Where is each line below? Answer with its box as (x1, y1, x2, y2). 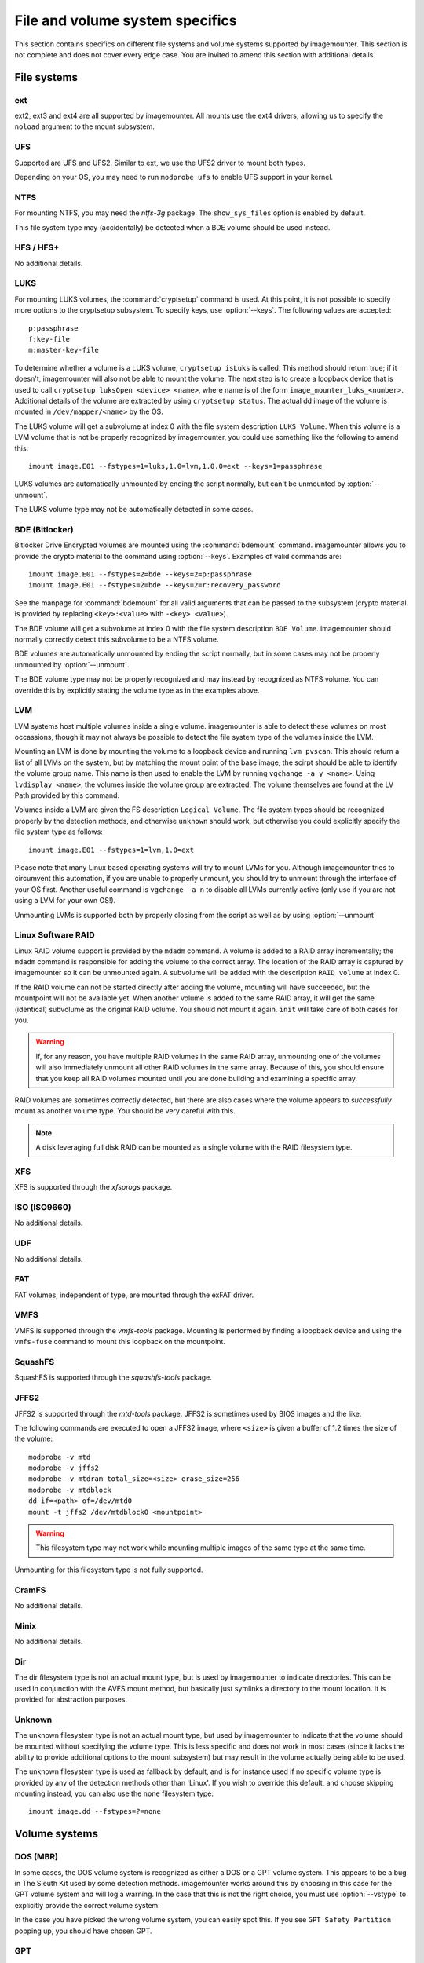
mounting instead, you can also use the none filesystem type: (14, 1789, 214, 1798)
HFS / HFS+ (14, 242, 60, 253)
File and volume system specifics (14, 12, 237, 29)
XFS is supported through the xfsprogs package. (14, 1183, 173, 1192)
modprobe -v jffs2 (28, 1464, 100, 1472)
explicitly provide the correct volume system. (14, 1900, 160, 1910)
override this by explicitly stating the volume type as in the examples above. (14, 685, 260, 695)
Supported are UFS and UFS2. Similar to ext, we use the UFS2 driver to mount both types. (14, 158, 306, 167)
